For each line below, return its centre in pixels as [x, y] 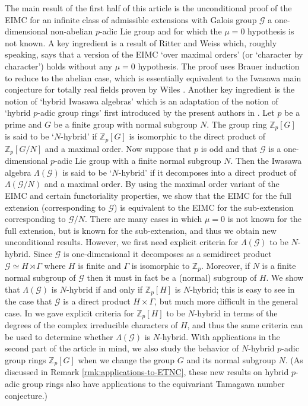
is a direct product [97, 301]
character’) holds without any [59, 66]
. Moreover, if [226, 265]
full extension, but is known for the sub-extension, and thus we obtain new [141, 230]
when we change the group [126, 359]
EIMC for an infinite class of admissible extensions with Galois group [131, 19]
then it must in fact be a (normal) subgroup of [172, 277]
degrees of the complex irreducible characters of [91, 325]
